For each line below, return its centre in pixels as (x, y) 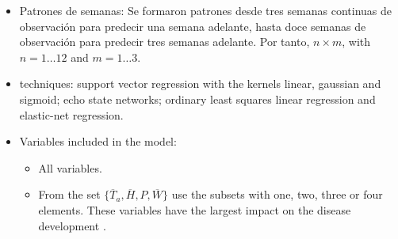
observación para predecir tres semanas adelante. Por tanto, (165, 42)
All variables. (70, 167)
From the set (69, 194)
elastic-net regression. (71, 114)
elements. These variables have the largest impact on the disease (195, 209)
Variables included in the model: (98, 141)
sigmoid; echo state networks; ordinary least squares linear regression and (197, 99)
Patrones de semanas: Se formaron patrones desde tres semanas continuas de (206, 10)
